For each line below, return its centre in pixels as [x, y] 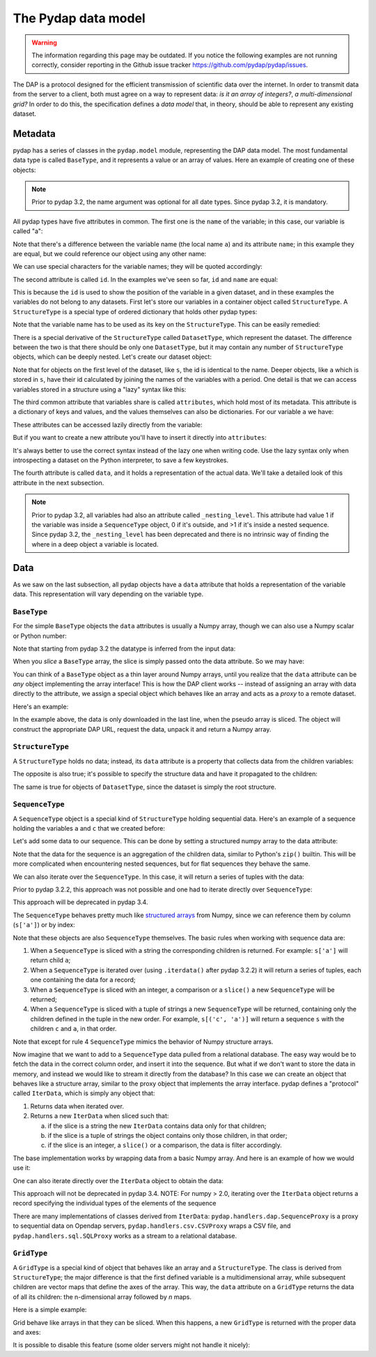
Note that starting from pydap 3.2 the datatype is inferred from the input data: [124, 648]
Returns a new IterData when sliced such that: [100, 1116]
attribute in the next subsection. [58, 482]
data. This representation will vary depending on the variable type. [108, 594]
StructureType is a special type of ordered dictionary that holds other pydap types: [135, 311]
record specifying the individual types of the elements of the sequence [115, 1203]
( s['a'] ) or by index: [44, 925]
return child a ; [50, 961]
